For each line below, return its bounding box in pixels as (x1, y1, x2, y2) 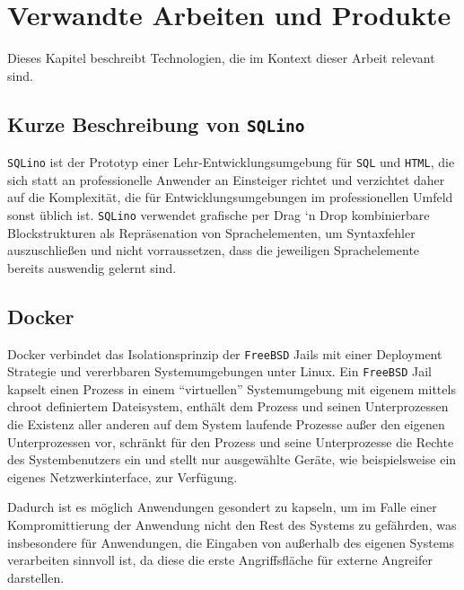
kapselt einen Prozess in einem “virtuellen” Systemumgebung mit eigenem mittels (7, 379, 456, 398)
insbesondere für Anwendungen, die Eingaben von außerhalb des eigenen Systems (7, 533, 455, 551)
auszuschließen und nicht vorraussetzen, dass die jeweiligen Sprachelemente (7, 241, 420, 260)
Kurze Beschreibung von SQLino (7, 110, 305, 137)
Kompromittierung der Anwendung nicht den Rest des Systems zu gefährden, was (7, 515, 457, 534)
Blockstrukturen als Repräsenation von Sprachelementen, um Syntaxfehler (7, 223, 416, 242)
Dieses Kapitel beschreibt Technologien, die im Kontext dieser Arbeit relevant (7, 48, 435, 67)
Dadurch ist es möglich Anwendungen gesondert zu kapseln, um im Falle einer (7, 498, 437, 516)
